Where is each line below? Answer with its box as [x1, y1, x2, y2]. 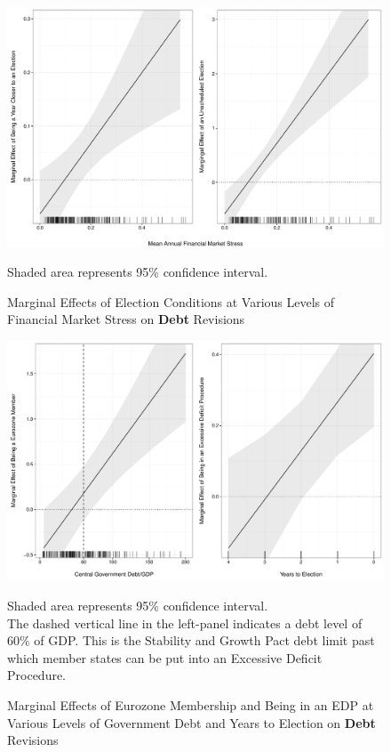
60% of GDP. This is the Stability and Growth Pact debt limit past [7, 631, 375, 650]
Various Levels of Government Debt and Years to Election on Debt [7, 713, 376, 732]
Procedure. [7, 666, 67, 684]
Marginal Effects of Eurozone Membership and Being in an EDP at [7, 696, 374, 715]
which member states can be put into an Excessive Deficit [7, 648, 323, 667]
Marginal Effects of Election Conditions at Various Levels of [7, 292, 335, 311]
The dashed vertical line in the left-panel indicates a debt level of [7, 613, 363, 632]
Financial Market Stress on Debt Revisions [7, 310, 245, 328]
